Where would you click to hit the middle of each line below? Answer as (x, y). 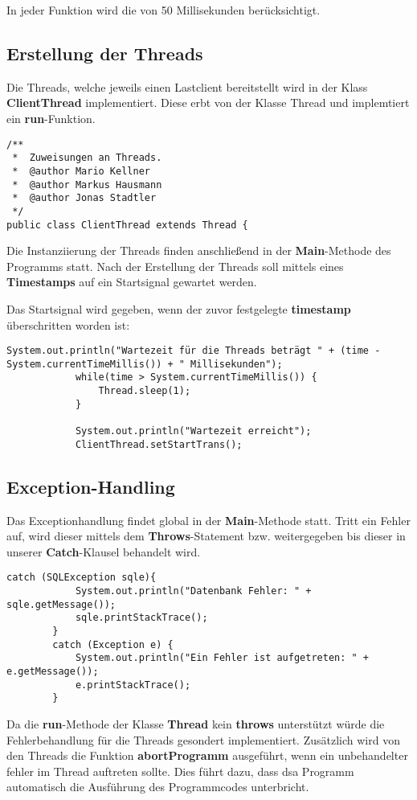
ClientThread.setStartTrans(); (159, 444)
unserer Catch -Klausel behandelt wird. (104, 551)
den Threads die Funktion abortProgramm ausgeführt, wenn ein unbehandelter (207, 755)
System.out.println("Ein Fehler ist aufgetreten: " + (222, 658)
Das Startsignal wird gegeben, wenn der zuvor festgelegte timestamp (179, 308)
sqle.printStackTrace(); (141, 618)
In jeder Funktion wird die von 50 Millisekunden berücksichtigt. (164, 10)
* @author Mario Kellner (81, 171)
